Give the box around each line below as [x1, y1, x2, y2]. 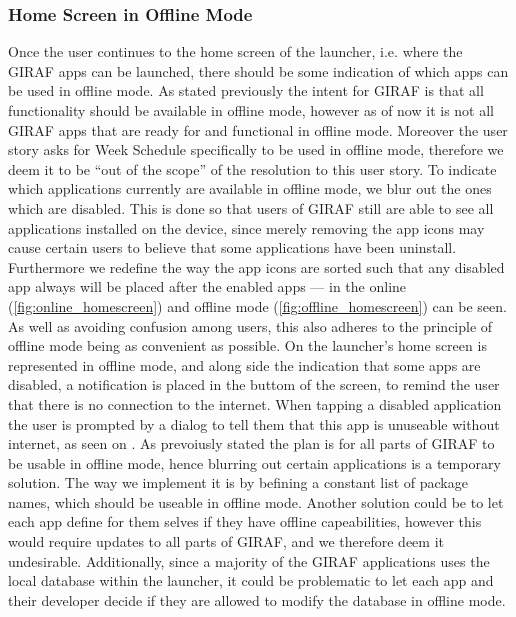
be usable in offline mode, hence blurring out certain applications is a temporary [8, 452, 501, 473]
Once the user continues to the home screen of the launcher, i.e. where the [8, 41, 463, 62]
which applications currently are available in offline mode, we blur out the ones [8, 178, 492, 199]
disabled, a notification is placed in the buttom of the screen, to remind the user [8, 374, 500, 395]
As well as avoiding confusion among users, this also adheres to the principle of [8, 315, 493, 336]
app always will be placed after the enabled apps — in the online [8, 276, 407, 297]
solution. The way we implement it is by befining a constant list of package [8, 472, 468, 493]
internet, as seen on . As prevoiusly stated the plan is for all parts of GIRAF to [8, 433, 495, 454]
